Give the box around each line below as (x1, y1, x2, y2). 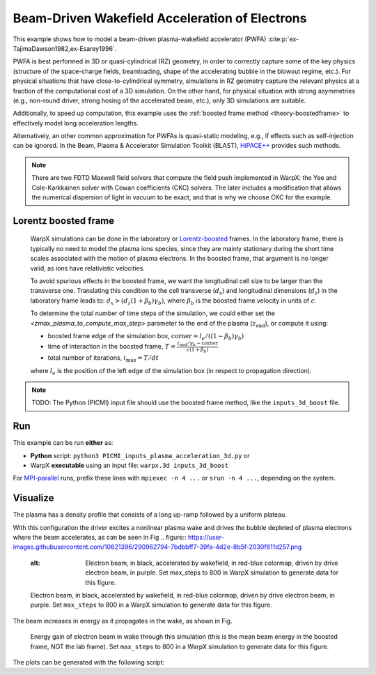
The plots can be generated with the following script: (13, 658, 165, 666)
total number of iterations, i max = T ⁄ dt (47, 354, 159, 363)
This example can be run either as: (13, 439, 113, 447)
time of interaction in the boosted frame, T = (47, 342, 176, 351)
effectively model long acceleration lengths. (13, 119, 139, 127)
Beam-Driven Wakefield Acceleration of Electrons (13, 10, 307, 26)
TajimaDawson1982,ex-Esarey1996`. (13, 44, 117, 52)
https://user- (188, 533, 224, 542)
